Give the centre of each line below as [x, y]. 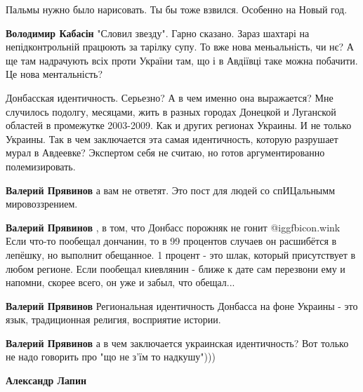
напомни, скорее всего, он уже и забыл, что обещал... [120, 282]
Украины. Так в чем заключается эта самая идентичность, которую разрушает [172, 138]
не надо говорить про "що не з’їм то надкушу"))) [111, 357]
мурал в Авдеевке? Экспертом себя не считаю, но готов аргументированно [165, 153]
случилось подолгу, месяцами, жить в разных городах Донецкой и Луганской [171, 111]
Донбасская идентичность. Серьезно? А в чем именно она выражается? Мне [170, 97]
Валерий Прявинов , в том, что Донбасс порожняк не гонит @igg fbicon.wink [173, 227]
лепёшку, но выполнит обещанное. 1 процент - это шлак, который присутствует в [181, 254]
